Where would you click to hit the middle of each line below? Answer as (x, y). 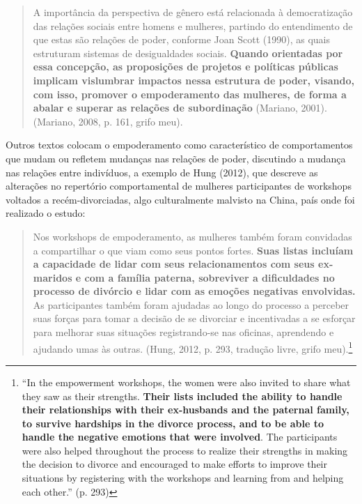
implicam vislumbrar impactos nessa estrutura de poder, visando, (194, 80)
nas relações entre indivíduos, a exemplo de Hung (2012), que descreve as (162, 172)
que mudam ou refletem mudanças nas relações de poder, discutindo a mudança (176, 158)
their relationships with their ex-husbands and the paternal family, (186, 410)
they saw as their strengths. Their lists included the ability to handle (182, 396)
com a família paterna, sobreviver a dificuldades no (210, 277)
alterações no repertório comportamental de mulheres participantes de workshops (179, 186)
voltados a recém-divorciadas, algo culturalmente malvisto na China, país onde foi (180, 199)
